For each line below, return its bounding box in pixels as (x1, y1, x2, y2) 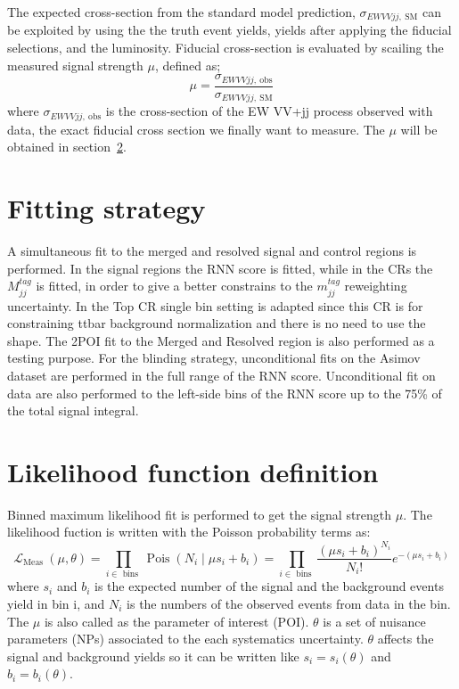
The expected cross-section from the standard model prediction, (7, 3, 356, 21)
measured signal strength (7, 55, 143, 74)
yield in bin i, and (7, 594, 105, 612)
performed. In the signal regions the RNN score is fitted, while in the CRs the (7, 258, 433, 277)
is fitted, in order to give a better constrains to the (36, 276, 313, 295)
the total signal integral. (7, 401, 139, 420)
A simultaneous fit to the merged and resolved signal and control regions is (7, 241, 417, 259)
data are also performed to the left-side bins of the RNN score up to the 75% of (7, 383, 442, 402)
